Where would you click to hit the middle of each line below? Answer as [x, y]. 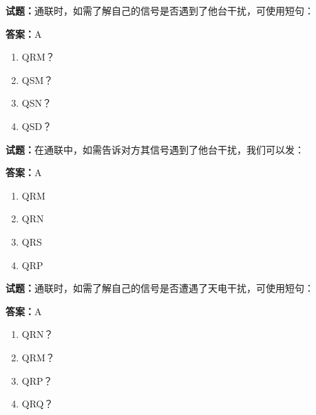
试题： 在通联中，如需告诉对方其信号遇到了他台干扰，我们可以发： [155, 149]
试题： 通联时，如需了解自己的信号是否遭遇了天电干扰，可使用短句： [160, 288]
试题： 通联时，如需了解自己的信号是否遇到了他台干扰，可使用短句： [160, 10]
